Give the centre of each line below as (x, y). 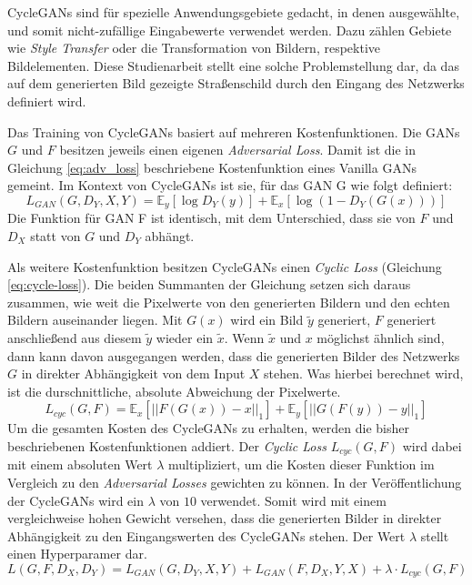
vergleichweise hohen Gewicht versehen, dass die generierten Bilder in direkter (225, 518)
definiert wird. (47, 101)
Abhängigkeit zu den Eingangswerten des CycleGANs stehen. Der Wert (206, 535)
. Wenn (244, 337)
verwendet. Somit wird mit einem (293, 500)
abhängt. (170, 235)
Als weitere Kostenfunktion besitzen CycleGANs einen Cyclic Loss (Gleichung (225, 266)
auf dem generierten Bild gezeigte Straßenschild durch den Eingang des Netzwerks (236, 83)
